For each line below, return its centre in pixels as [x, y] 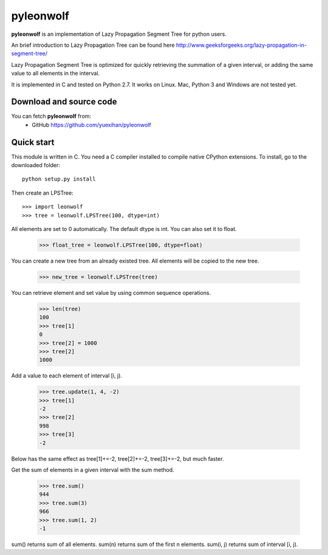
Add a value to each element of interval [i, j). [67, 376]
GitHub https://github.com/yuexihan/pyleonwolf [91, 125]
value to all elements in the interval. [56, 74]
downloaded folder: [36, 165]
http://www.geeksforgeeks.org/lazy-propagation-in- [241, 45]
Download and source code [64, 102]
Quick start [33, 142]
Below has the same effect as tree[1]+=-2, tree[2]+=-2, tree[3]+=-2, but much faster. [118, 458]
